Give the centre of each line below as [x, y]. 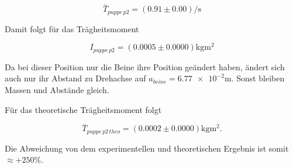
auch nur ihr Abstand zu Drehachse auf [75, 78]
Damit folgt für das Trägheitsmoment [72, 28]
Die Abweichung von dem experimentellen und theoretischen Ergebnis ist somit [147, 148]
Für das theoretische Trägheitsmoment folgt [83, 109]
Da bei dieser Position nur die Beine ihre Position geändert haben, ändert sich [145, 66]
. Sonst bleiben [258, 78]
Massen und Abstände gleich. [57, 89]
